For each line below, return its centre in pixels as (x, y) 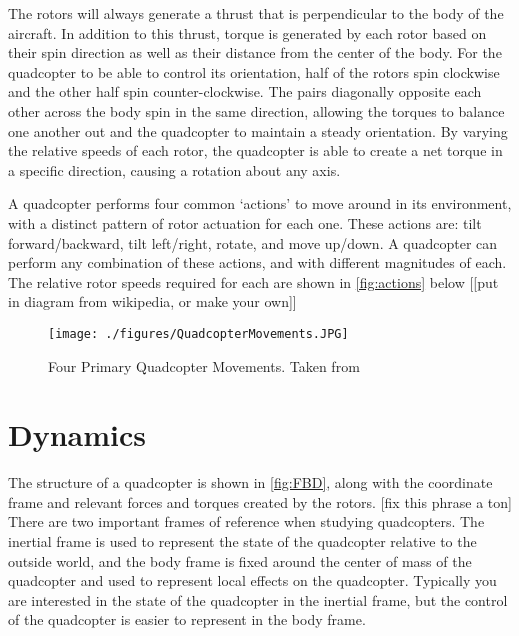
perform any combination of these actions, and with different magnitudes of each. (257, 262)
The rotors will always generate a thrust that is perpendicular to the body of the (256, 13)
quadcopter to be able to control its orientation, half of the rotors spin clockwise (254, 71)
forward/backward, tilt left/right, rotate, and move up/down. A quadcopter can (253, 242)
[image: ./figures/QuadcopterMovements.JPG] (198, 333)
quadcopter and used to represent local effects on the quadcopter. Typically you (252, 580)
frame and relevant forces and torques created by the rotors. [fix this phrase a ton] (260, 501)
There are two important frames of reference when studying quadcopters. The (246, 521)
